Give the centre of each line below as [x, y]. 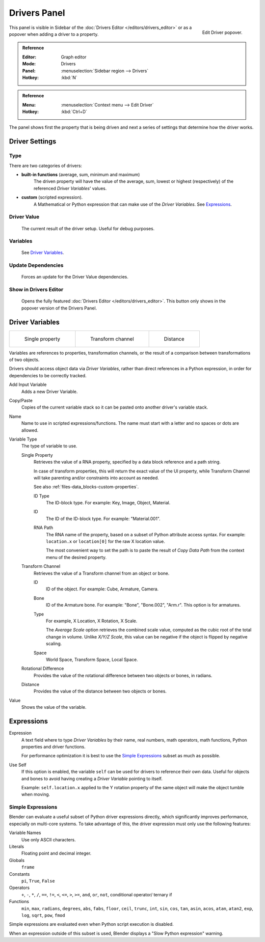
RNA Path [43, 527]
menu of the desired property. [76, 557]
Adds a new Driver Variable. [50, 391]
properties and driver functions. [53, 747]
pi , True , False [38, 881]
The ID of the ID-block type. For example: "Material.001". [103, 519]
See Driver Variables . [43, 252]
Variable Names [25, 833]
